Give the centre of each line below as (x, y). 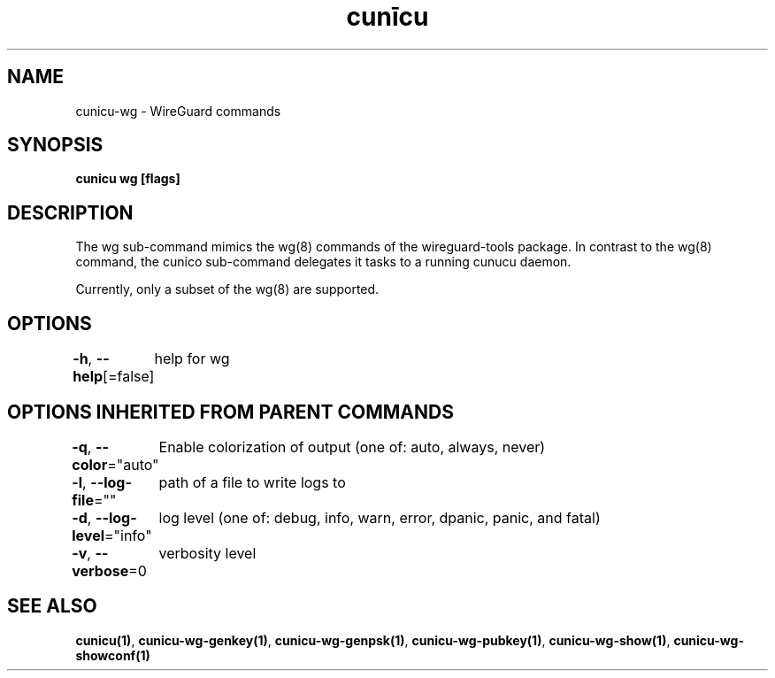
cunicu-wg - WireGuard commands (178, 111)
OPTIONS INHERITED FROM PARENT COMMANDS (230, 412)
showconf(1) (113, 655)
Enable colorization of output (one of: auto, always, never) (352, 447)
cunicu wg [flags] (128, 179)
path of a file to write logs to (252, 482)
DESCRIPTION (70, 212)
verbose (100, 570)
